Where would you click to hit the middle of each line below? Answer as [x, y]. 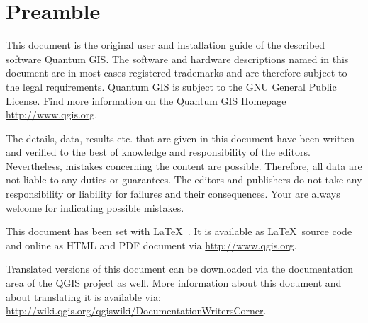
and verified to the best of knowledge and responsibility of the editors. [158, 152]
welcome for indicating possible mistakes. [95, 207]
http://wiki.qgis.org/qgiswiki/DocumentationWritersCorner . [136, 311]
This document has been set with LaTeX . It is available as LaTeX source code [179, 231]
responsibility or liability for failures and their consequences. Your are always [173, 194]
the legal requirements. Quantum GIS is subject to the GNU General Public [171, 86]
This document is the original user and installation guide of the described [166, 45]
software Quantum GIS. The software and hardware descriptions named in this [177, 58]
